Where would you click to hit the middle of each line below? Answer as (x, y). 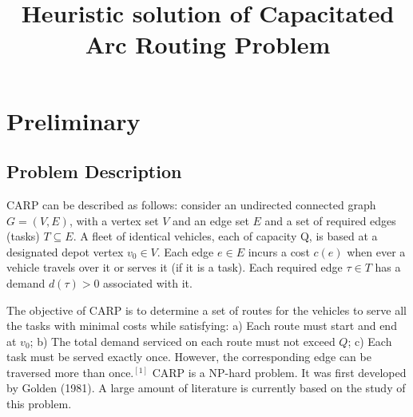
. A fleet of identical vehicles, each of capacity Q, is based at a (225, 236)
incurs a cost (279, 251)
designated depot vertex (65, 251)
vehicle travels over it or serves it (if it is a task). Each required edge (175, 267)
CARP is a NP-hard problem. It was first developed (279, 372)
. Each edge (185, 251)
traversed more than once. (70, 372)
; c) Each (370, 341)
